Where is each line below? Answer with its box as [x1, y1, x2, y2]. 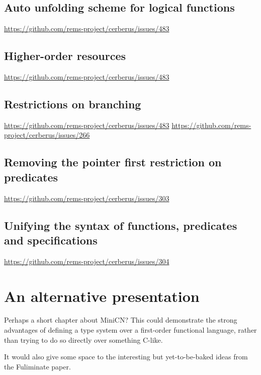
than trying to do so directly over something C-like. [4, 334, 163, 345]
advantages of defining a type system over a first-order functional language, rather [4, 325, 257, 335]
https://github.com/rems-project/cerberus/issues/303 [4, 193, 169, 203]
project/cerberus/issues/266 [4, 130, 90, 140]
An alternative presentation [4, 285, 200, 306]
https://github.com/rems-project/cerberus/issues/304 [4, 256, 169, 266]
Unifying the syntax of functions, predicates [4, 217, 237, 233]
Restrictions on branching [4, 96, 141, 111]
